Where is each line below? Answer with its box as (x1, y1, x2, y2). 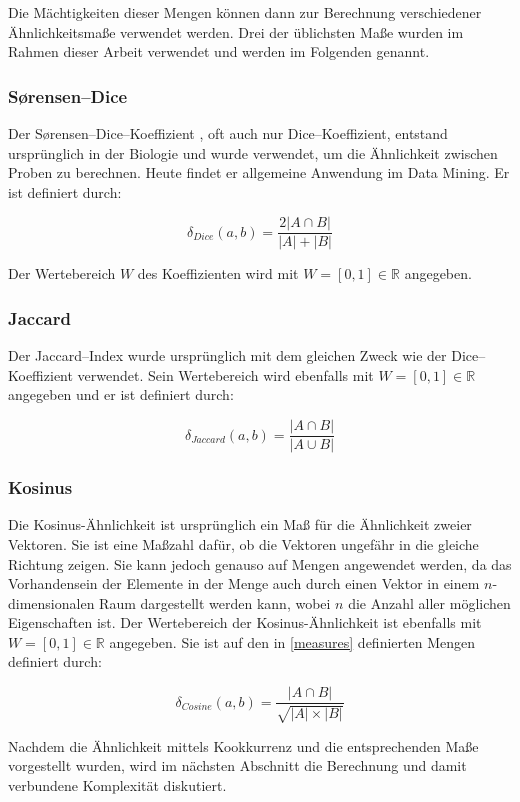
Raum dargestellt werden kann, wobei (99, 592, 331, 613)
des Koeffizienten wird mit (137, 263, 299, 284)
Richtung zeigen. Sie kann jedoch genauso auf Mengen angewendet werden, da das (8, 553, 512, 574)
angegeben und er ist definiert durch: (8, 384, 234, 405)
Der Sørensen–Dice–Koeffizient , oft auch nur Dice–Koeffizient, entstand (8, 123, 448, 143)
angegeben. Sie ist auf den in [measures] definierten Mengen (109, 631, 475, 652)
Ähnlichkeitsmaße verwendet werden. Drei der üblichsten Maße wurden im (8, 21, 464, 42)
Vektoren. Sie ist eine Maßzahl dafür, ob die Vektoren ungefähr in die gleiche (8, 533, 479, 554)
